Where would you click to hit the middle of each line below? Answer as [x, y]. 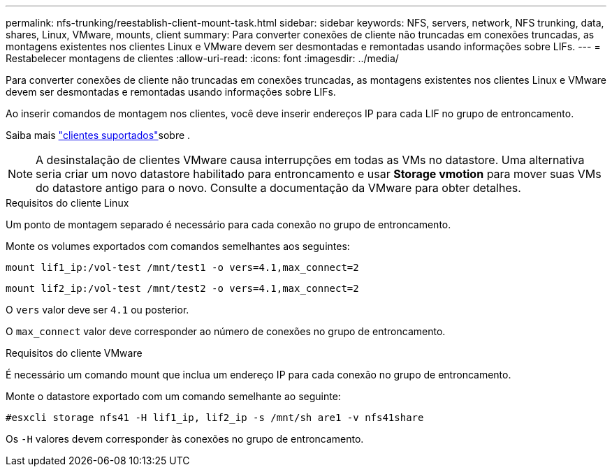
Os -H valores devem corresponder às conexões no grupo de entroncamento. [185, 439]
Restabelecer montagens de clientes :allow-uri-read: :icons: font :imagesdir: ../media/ [202, 58]
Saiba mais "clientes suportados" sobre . [98, 135]
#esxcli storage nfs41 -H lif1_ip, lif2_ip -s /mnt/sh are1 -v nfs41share [215, 418]
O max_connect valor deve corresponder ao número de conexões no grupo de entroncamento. [226, 331]
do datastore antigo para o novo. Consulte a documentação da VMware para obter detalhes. [278, 188]
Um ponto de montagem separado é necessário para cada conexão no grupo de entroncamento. [228, 224]
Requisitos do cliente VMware [74, 353]
